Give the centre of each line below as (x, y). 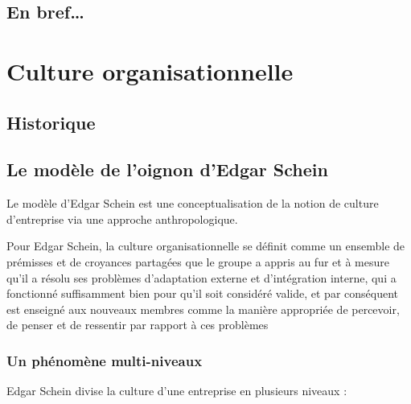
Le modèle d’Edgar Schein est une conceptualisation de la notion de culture (193, 203)
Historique (51, 122)
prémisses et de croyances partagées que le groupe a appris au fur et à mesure (198, 261)
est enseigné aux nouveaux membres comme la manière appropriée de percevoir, (203, 309)
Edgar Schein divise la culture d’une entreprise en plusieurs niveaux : (177, 391)
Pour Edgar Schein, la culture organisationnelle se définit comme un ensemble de (206, 246)
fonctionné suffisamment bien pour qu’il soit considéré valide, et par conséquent (203, 293)
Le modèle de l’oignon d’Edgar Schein (167, 169)
